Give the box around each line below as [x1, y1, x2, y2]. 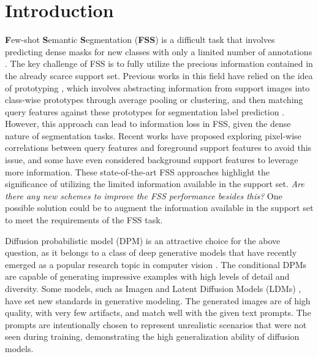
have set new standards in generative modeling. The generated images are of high [5, 294, 311, 307]
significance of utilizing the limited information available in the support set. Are [5, 177, 305, 190]
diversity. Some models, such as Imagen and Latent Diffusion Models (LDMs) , [5, 282, 301, 294]
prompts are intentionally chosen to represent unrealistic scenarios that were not [5, 318, 307, 331]
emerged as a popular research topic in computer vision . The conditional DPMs [5, 258, 307, 271]
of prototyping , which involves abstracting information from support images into [5, 81, 310, 94]
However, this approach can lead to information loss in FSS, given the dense [5, 117, 291, 130]
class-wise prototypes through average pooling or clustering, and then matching [5, 93, 303, 106]
